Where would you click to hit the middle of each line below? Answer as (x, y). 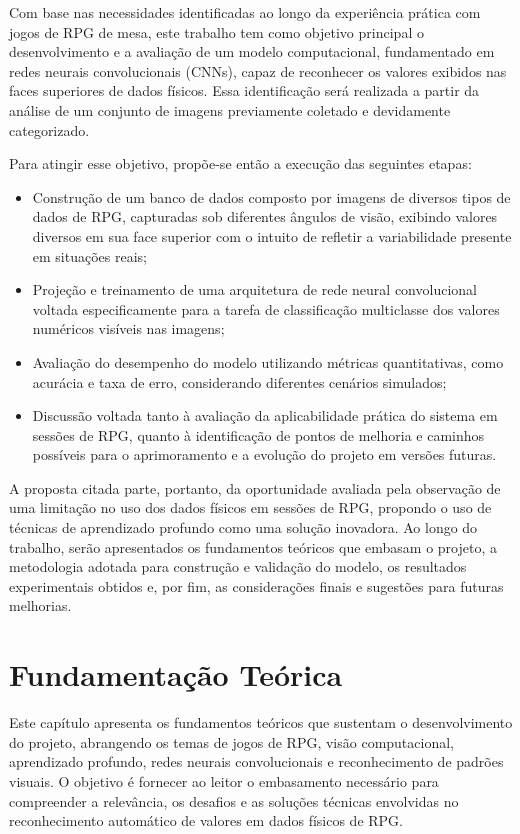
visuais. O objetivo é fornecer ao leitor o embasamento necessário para (224, 780)
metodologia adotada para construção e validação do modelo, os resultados (238, 566)
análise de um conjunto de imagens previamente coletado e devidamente (230, 109)
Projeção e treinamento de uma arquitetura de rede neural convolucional (254, 289)
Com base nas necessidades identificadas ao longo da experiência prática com (245, 12)
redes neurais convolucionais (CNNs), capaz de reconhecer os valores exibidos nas (258, 70)
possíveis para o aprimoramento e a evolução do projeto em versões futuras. (264, 454)
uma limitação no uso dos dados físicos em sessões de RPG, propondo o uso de (250, 507)
